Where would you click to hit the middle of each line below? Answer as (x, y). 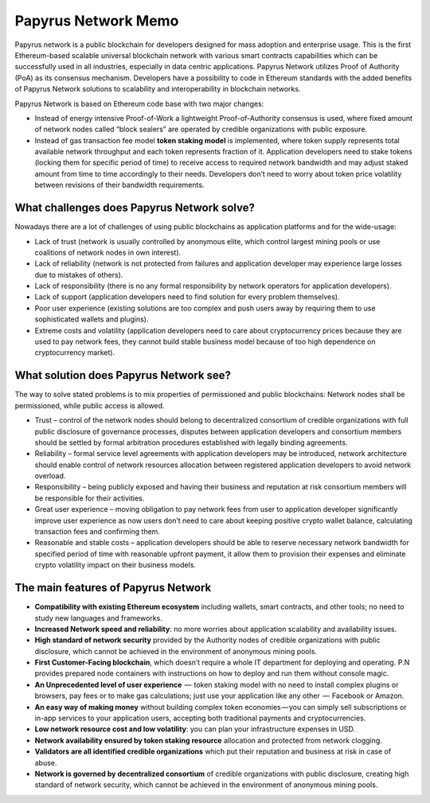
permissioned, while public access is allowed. (90, 405)
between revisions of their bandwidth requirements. (119, 185)
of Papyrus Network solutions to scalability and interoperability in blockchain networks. (158, 89)
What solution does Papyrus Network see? (123, 375)
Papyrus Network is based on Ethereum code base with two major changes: (139, 103)
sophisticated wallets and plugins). (92, 319)
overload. (50, 476)
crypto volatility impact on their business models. (115, 565)
